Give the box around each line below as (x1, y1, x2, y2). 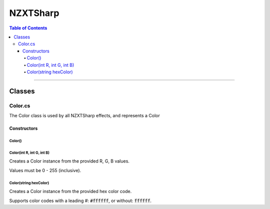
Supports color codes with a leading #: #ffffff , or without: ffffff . (9, 198, 152, 204)
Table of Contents (9, 25, 47, 31)
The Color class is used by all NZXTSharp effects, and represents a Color (9, 113, 160, 119)
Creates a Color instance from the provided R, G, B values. (9, 158, 130, 164)
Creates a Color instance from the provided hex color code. (9, 189, 132, 195)
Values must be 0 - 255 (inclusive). (9, 167, 81, 173)
